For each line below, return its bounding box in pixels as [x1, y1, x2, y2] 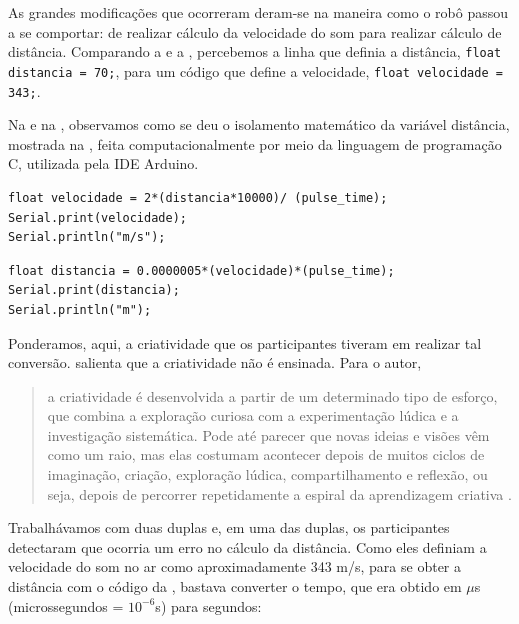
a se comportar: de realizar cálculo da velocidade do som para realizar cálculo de [8, 21, 502, 42]
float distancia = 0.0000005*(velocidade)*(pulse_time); [8, 263, 395, 278]
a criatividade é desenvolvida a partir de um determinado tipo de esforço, [47, 385, 498, 406]
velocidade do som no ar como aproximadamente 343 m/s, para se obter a [8, 556, 461, 577]
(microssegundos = [8, 595, 124, 616]
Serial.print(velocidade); [8, 210, 187, 225]
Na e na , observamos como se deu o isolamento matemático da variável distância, [8, 114, 510, 135]
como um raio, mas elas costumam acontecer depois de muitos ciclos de [47, 444, 485, 465]
